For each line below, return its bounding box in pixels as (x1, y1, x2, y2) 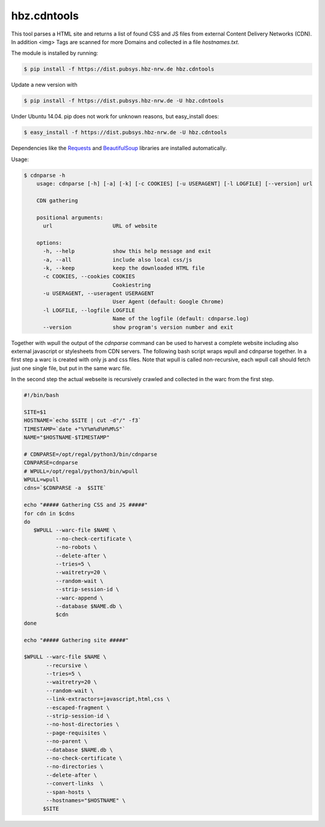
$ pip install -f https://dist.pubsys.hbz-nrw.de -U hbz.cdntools (23, 97, 224, 104)
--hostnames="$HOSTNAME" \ (46, 797, 126, 803)
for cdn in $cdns (23, 510, 75, 517)
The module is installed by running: (11, 49, 99, 57)
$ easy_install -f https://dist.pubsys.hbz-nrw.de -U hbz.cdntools (23, 129, 227, 136)
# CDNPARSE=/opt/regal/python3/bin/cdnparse (23, 451, 158, 458)
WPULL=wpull (23, 477, 60, 483)
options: (36, 239, 63, 246)
